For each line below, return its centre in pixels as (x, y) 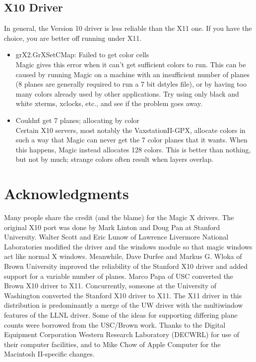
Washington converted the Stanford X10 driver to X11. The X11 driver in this (123, 295)
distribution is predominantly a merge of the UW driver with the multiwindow (124, 305)
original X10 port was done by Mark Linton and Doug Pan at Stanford (112, 227)
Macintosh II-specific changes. (49, 354)
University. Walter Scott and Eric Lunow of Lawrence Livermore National (116, 237)
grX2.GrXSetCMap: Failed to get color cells (82, 55)
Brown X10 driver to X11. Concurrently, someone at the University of (110, 286)
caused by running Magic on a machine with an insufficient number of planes (133, 74)
